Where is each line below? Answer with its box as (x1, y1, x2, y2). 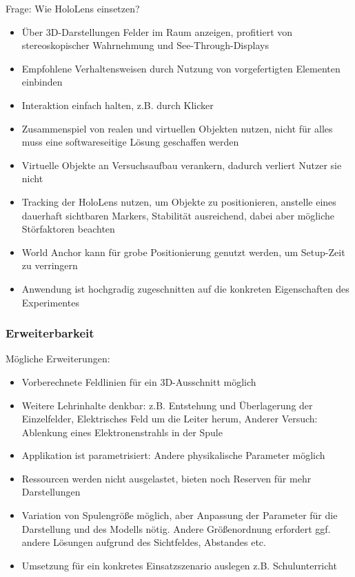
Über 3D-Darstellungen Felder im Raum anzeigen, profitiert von (21, 24, 293, 39)
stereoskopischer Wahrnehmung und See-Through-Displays (21, 38, 269, 52)
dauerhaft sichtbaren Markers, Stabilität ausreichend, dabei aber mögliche (21, 208, 334, 222)
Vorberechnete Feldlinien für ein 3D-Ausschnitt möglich (21, 374, 256, 389)
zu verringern (21, 258, 78, 273)
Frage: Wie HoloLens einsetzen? (6, 1, 140, 15)
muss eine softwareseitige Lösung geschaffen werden (21, 135, 239, 149)
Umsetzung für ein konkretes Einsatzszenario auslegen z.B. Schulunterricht (21, 558, 337, 572)
